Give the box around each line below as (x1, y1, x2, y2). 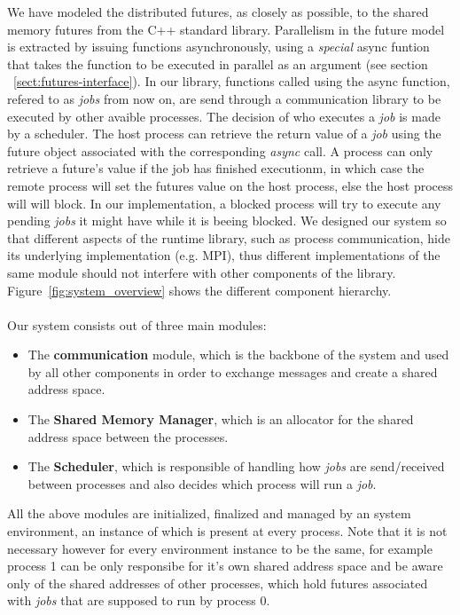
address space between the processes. (27, 427, 229, 445)
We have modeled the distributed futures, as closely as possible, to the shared (7, 3, 429, 20)
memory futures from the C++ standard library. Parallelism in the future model (7, 20, 445, 38)
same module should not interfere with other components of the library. (7, 263, 396, 281)
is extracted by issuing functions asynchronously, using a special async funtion (7, 37, 430, 56)
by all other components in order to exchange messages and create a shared (27, 362, 438, 381)
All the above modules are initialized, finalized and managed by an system (7, 504, 411, 523)
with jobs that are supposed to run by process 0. (7, 591, 270, 610)
